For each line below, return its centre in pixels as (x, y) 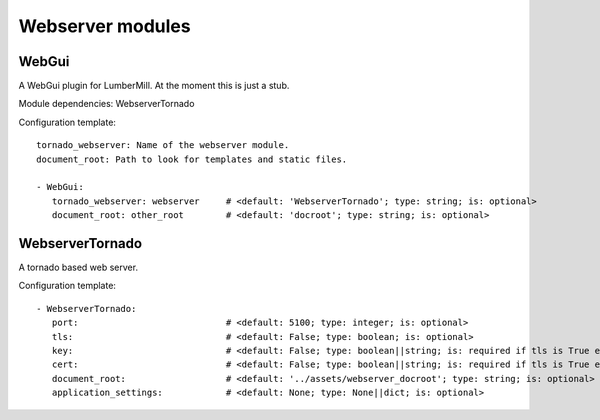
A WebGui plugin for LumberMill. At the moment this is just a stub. (154, 86)
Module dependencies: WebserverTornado (106, 104)
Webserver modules (104, 26)
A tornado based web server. (78, 267)
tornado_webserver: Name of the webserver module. (163, 145)
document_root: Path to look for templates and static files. (192, 159)
